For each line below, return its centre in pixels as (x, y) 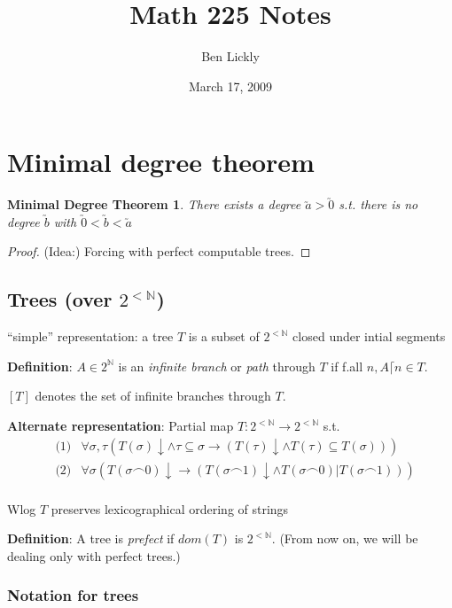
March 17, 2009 (230, 86)
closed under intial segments (369, 336)
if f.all (347, 366)
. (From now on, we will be (345, 538)
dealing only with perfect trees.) (94, 555)
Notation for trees (73, 595)
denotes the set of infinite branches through (153, 396)
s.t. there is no (378, 204)
